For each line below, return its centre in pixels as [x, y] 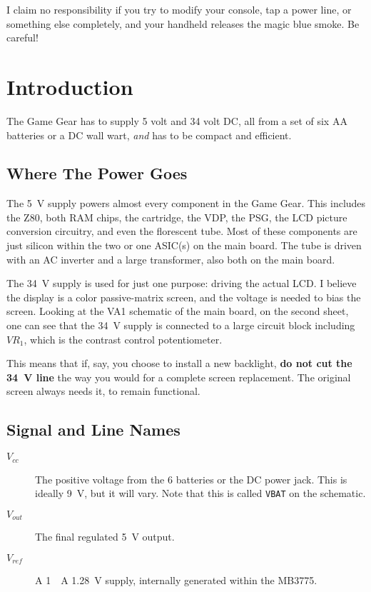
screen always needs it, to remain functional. [103, 391]
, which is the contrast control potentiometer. [123, 339]
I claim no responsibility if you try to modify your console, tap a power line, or [179, 9]
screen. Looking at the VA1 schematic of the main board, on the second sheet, [178, 311]
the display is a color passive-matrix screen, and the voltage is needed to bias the [184, 297]
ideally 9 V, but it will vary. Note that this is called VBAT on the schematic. [200, 493]
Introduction [70, 86]
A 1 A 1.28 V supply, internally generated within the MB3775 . [176, 580]
